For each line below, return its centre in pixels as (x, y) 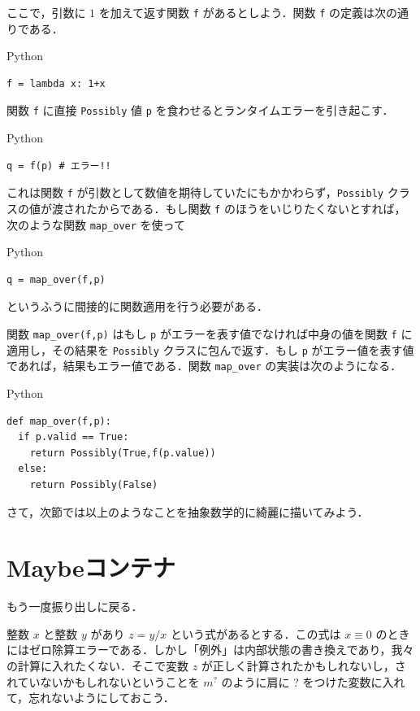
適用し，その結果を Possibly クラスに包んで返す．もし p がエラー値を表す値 (210, 349)
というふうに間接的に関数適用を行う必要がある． (137, 306)
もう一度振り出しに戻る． (75, 606)
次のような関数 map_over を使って (96, 224)
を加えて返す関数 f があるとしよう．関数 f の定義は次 (242, 12)
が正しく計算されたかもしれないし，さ (303, 666)
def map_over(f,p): (59, 421)
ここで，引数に (46, 12)
